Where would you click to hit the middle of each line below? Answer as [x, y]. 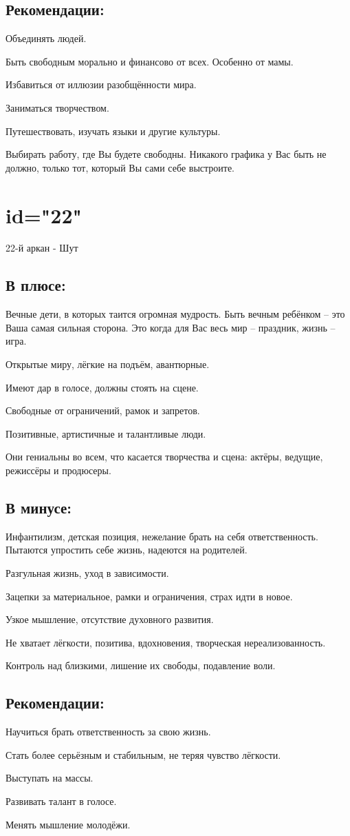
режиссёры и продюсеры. [58, 470]
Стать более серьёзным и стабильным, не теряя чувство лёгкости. [143, 754]
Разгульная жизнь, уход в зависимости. [87, 573]
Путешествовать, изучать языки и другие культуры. [113, 131]
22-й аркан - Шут [42, 248]
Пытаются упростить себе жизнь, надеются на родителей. [127, 550]
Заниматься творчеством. [57, 107]
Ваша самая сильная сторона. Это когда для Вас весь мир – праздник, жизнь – [171, 327]
